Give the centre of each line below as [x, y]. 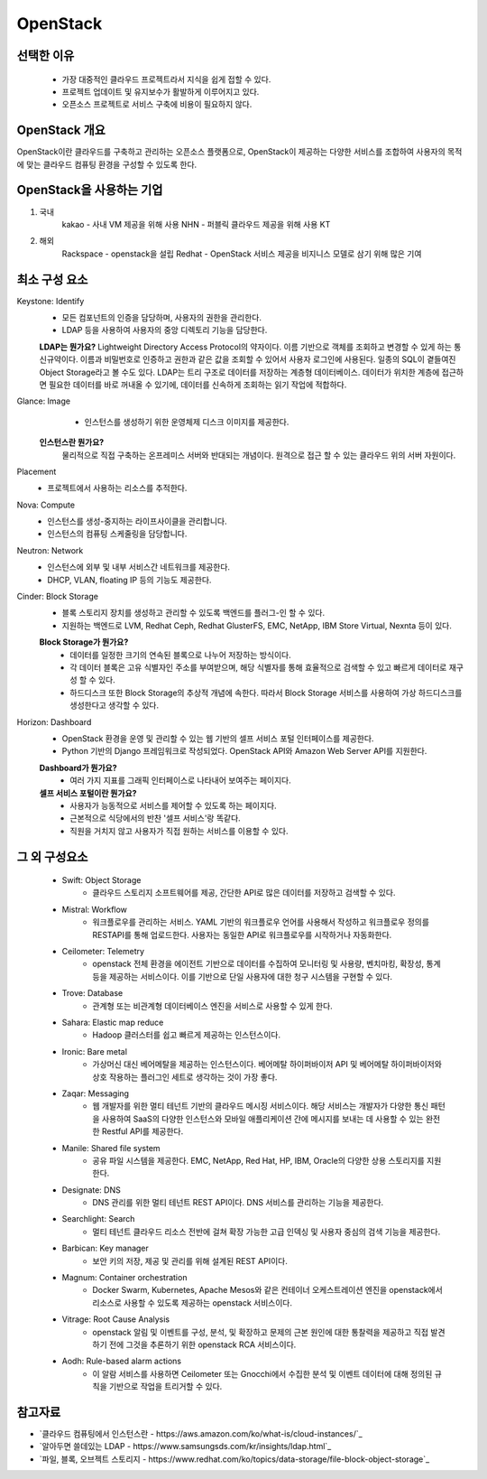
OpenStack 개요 [61, 130]
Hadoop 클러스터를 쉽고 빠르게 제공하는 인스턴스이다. [187, 1035]
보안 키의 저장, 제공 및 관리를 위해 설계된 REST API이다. [190, 1260]
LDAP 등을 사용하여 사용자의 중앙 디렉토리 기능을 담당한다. [165, 330]
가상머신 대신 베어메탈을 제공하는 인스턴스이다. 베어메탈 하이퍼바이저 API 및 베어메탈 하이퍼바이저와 [267, 1065]
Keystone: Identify [51, 301]
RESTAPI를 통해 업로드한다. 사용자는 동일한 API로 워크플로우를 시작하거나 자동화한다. [242, 935]
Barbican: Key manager [105, 1248]
